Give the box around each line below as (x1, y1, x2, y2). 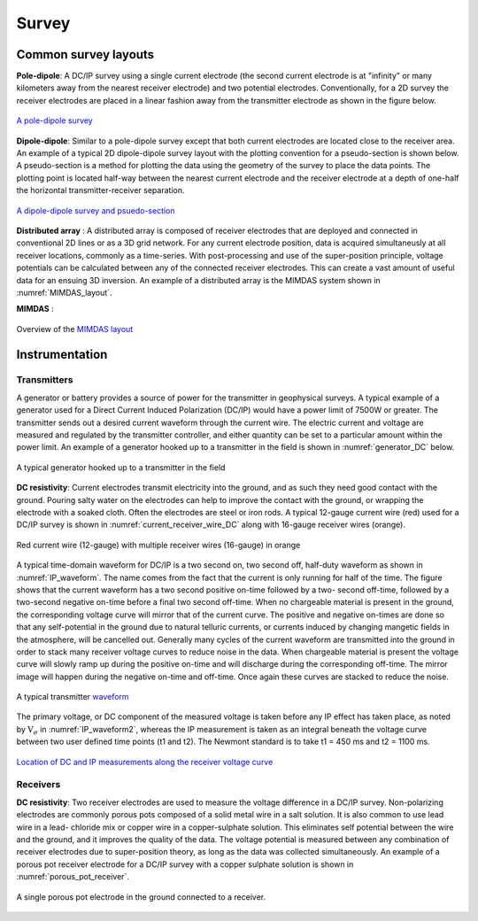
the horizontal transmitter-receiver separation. (16, 185, 185, 196)
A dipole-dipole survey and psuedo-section (16, 205, 176, 216)
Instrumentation (16, 346, 108, 362)
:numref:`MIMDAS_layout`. (16, 287, 112, 298)
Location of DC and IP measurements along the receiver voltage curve (16, 756, 274, 767)
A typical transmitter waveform (16, 692, 129, 702)
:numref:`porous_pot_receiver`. (16, 871, 130, 882)
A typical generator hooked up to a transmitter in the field (16, 461, 226, 473)
